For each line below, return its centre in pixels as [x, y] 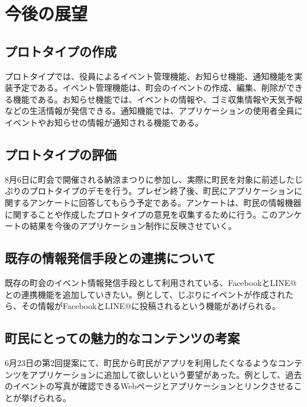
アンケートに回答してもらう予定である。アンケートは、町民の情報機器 [165, 202]
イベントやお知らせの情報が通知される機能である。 [104, 122]
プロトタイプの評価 [61, 154]
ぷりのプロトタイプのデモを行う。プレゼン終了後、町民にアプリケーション [149, 191]
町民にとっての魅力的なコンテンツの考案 [122, 338]
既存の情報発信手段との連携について [110, 258]
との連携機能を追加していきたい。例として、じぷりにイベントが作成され [145, 294]
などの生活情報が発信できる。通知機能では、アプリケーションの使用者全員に [154, 111]
